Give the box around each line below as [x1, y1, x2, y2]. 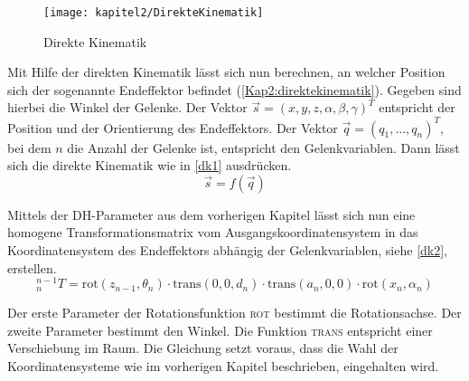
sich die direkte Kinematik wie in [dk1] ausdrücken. [7, 156, 292, 175]
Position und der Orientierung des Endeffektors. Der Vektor [7, 118, 338, 137]
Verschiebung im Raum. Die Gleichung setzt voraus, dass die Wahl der [7, 338, 399, 357]
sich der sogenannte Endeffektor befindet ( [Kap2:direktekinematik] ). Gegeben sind [7, 80, 462, 99]
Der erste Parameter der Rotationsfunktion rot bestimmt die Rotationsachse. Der [7, 303, 462, 322]
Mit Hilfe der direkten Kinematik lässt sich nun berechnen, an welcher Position [7, 62, 446, 81]
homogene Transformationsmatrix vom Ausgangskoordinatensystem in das [7, 223, 418, 242]
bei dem [7, 138, 52, 157]
